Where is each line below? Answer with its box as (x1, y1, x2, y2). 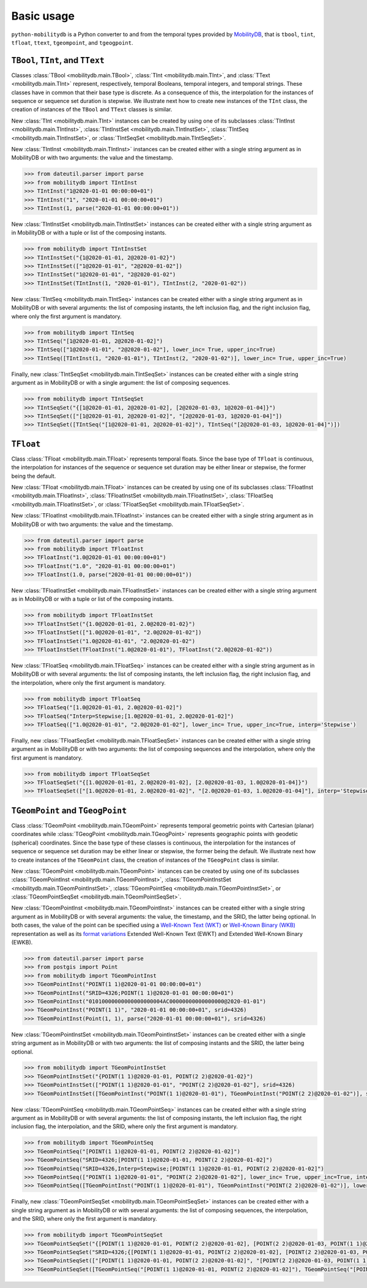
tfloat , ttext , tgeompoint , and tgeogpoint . (11, 39, 133, 46)
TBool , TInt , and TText (11, 55, 105, 66)
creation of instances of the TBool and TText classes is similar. (11, 106, 172, 113)
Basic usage (11, 9, 75, 23)
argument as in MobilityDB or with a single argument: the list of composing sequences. (11, 379, 231, 386)
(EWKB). (11, 939, 33, 946)
